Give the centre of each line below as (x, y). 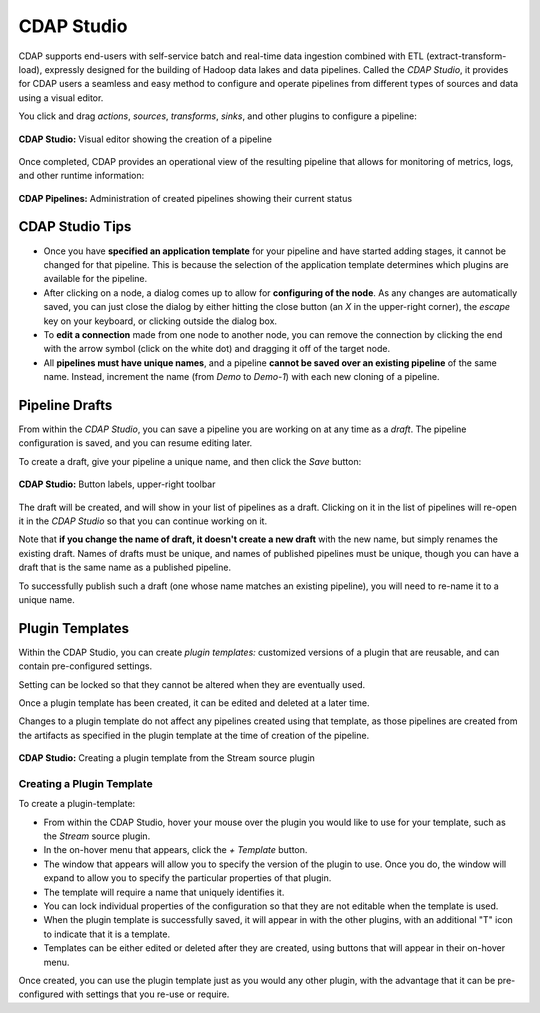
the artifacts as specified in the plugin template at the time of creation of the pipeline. (194, 735)
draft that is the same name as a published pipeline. (125, 567)
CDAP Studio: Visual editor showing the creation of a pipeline (145, 139)
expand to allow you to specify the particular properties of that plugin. (187, 878)
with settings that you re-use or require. (147, 994)
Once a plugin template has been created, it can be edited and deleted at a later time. (194, 702)
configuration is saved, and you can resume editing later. (135, 443)
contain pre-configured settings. (85, 666)
